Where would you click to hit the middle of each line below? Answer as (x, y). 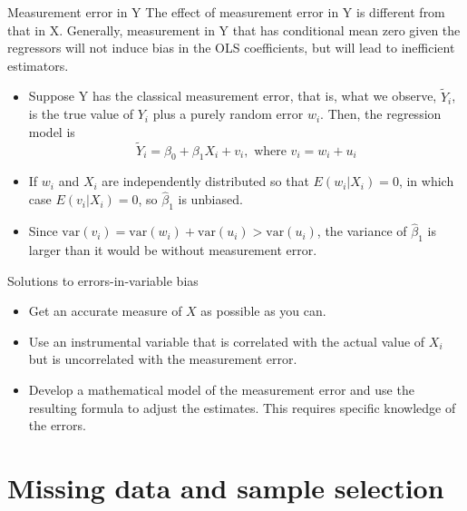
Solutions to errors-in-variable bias (103, 280)
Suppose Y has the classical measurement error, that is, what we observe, (233, 96)
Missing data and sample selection (226, 487)
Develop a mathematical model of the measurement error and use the (221, 389)
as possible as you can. (263, 311)
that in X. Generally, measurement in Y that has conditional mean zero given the (234, 29)
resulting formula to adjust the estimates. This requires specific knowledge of (242, 407)
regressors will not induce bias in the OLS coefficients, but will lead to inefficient (231, 48)
